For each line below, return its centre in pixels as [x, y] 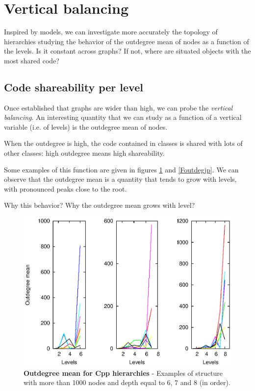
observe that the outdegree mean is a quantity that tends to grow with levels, [120, 179]
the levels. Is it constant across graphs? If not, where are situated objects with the [127, 51]
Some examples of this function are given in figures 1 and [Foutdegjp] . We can [121, 169]
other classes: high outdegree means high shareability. [84, 153]
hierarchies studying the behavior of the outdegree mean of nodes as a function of [127, 41]
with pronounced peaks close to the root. [65, 188]
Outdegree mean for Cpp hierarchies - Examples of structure [123, 373]
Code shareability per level [74, 87]
